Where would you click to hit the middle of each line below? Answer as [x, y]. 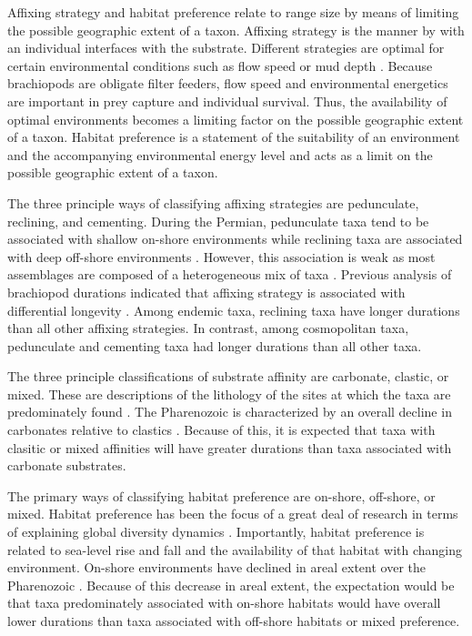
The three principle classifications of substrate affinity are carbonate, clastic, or [228, 376]
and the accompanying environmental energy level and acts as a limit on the [220, 154]
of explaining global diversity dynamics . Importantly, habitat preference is [216, 532]
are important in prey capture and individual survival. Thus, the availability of [227, 101]
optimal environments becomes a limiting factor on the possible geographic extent [236, 119]
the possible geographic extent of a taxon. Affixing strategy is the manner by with [236, 30]
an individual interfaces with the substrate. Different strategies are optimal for [226, 48]
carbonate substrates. [67, 465]
